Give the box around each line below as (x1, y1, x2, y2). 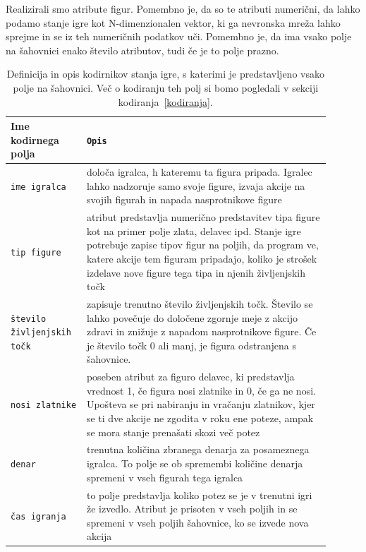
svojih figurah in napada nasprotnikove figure (86, 192, 282, 207)
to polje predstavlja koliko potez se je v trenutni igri (86, 487, 312, 502)
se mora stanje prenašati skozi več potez (86, 424, 260, 439)
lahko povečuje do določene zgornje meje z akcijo (86, 310, 298, 325)
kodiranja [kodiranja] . (118, 94, 213, 109)
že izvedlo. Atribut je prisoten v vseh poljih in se (86, 501, 298, 516)
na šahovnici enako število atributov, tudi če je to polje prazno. (6, 42, 279, 57)
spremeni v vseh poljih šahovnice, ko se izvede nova (86, 515, 309, 529)
